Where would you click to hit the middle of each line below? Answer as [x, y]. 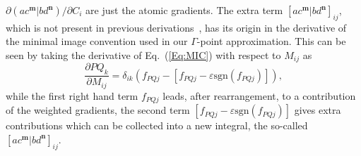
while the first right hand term [72, 95]
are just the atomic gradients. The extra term [184, 10]
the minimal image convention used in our [97, 41]
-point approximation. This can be [271, 41]
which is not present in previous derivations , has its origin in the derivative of [176, 27]
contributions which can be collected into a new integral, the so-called [157, 125]
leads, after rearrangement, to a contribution [259, 95]
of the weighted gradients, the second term [98, 110]
